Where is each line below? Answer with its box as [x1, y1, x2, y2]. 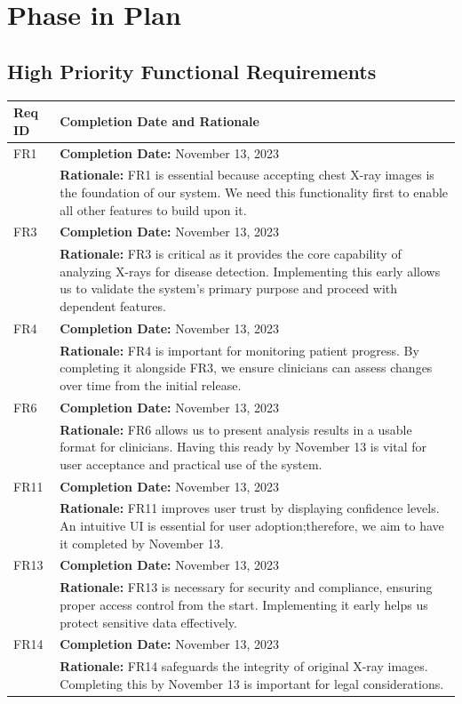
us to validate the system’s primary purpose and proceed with [60, 279, 398, 298]
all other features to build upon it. [60, 200, 247, 219]
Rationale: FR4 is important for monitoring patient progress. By [60, 340, 419, 359]
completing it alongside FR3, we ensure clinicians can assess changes [60, 358, 433, 377]
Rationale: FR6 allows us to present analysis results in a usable [60, 420, 412, 438]
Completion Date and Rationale [60, 111, 259, 130]
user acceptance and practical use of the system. [60, 454, 323, 473]
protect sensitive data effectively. [60, 612, 237, 631]
